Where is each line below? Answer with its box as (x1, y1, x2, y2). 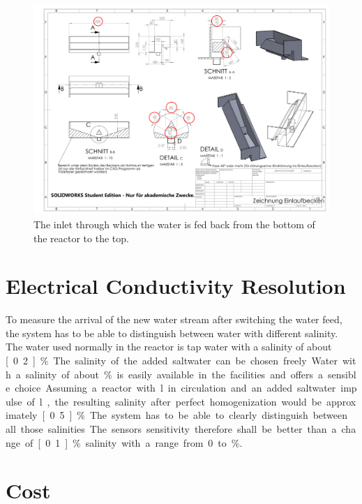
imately (6, 408, 38, 422)
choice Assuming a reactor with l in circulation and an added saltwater (15, 380, 336, 395)
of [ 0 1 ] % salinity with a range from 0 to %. (24, 435, 243, 450)
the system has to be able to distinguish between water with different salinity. (6, 325, 338, 340)
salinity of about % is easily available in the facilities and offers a (25, 366, 324, 381)
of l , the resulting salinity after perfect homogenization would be (27, 394, 322, 408)
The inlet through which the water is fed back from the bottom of (33, 216, 315, 231)
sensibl (328, 366, 356, 381)
